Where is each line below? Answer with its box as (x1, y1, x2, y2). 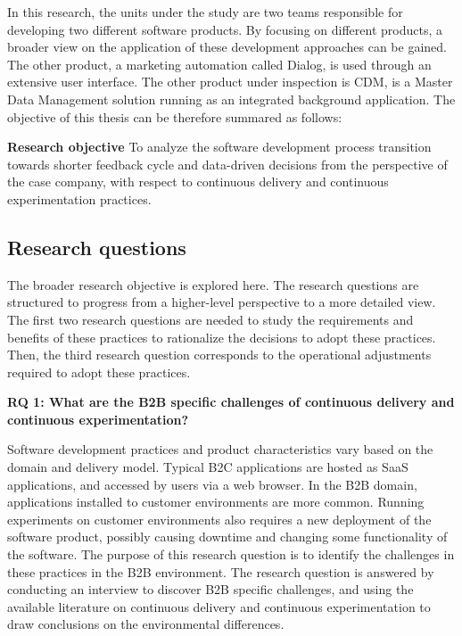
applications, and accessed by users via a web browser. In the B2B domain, (7, 475, 417, 493)
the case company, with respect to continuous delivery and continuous (7, 172, 389, 191)
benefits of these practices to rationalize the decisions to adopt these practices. (7, 327, 436, 346)
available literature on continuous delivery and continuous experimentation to (7, 597, 431, 615)
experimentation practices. (7, 189, 152, 208)
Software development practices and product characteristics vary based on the (7, 440, 433, 458)
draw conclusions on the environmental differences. (7, 615, 285, 633)
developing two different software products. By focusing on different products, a (7, 20, 442, 38)
